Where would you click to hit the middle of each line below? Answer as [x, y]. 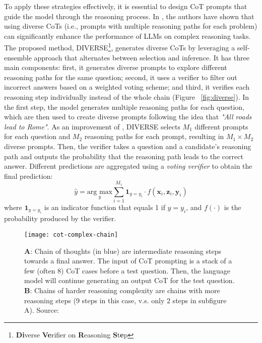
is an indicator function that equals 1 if [105, 207]
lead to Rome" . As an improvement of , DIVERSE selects [92, 126]
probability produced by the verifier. [60, 218]
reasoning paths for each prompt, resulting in [154, 136]
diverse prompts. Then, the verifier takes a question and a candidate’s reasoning [128, 146]
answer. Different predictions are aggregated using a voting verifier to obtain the [128, 166]
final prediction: [28, 176]
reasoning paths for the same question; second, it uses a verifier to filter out [121, 77]
